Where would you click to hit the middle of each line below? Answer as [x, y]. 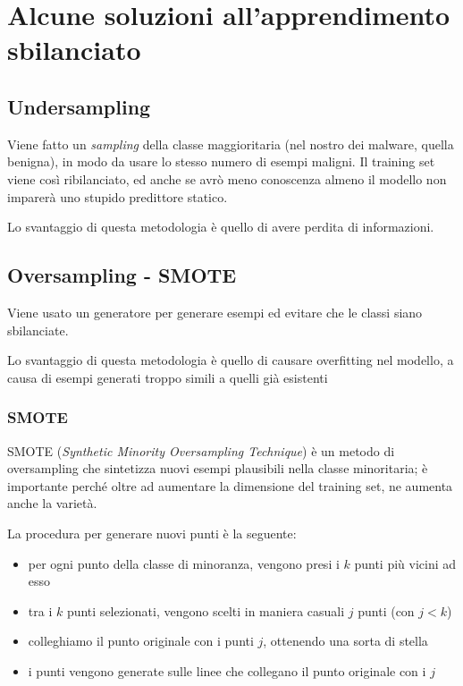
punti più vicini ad [405, 563]
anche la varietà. [52, 503]
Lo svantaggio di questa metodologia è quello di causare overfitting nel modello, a [231, 360]
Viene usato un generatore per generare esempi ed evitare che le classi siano [215, 312]
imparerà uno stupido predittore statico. [118, 196]
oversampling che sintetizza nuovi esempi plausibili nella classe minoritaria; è [218, 468]
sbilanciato [74, 50]
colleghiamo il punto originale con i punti [141, 641]
